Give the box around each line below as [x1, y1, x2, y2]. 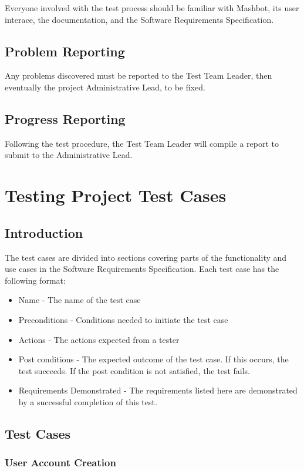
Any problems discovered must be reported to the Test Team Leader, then [5, 69, 272, 82]
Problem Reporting [5, 42, 125, 60]
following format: [5, 274, 66, 286]
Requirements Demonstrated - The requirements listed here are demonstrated [18, 384, 298, 396]
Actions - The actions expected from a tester [18, 333, 180, 345]
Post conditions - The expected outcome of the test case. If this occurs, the [18, 353, 289, 365]
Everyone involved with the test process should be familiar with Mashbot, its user [5, 2, 299, 14]
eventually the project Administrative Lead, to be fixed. [5, 80, 205, 93]
